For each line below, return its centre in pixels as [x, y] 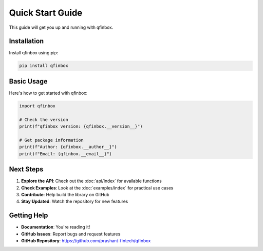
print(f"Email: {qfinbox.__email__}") [66, 154]
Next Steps [26, 169]
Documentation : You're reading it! [56, 227]
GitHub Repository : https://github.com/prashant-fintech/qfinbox [86, 241]
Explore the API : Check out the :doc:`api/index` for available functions [92, 181]
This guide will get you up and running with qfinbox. [61, 27]
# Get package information [51, 140]
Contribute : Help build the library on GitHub [65, 194]
